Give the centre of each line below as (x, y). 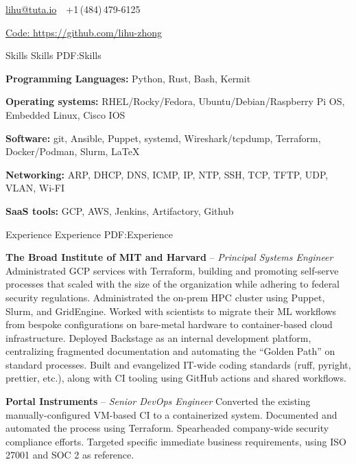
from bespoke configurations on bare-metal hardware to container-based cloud (169, 324)
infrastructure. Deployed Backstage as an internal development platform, (158, 337)
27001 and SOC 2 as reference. (70, 455)
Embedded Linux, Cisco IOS (66, 114)
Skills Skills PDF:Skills (54, 55)
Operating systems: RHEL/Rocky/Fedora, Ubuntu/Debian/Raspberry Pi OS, (175, 101)
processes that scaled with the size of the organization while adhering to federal (173, 284)
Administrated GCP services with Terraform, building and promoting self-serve (172, 270)
